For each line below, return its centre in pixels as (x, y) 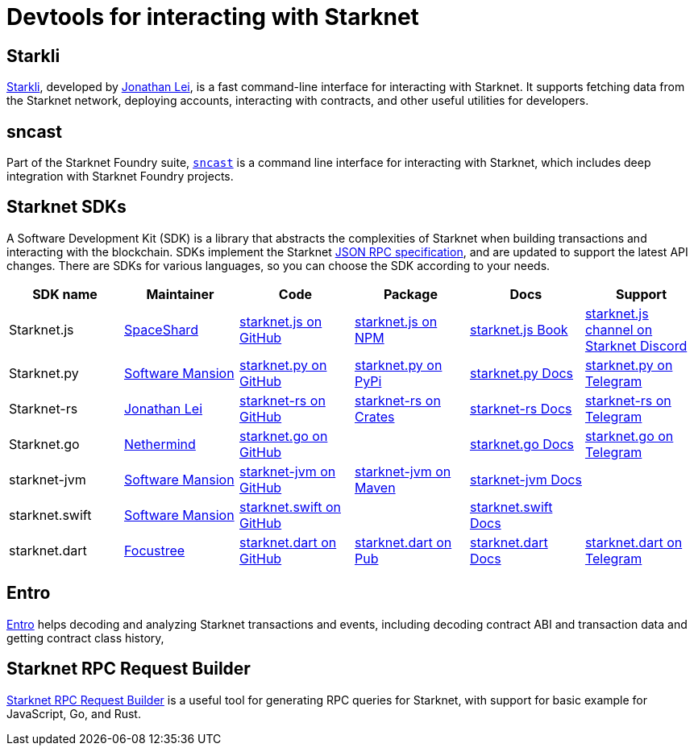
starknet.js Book (519, 329)
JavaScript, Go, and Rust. (74, 713)
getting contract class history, (85, 638)
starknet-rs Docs (521, 408)
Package (410, 294)
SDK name (65, 294)
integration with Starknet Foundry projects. (120, 177)
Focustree (154, 550)
